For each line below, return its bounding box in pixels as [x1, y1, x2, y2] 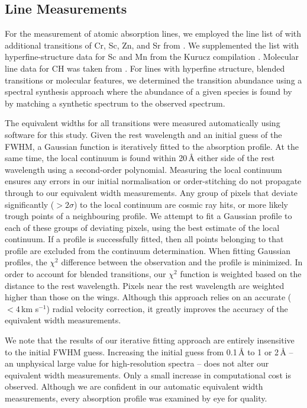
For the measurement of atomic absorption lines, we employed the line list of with [5, 27, 302, 40]
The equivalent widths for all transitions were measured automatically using [5, 117, 280, 129]
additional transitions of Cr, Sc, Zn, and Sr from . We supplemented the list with [5, 38, 299, 51]
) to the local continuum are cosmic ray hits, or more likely [73, 198, 288, 210]
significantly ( [5, 198, 54, 210]
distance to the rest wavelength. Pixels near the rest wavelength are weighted [5, 279, 285, 291]
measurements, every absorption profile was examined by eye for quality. [5, 392, 267, 404]
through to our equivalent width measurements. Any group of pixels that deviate [5, 186, 298, 198]
